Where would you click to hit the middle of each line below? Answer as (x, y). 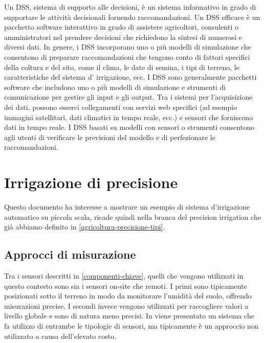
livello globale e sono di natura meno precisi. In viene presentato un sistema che (129, 316)
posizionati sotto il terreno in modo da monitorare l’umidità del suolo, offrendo (128, 296)
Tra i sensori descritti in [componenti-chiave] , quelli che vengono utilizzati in (124, 276)
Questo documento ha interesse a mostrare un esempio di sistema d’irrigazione (127, 207)
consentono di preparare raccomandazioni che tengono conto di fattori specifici (127, 56)
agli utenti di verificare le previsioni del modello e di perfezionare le (110, 137)
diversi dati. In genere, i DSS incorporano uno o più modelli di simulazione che (128, 47)
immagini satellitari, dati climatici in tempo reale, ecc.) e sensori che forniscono (129, 117)
